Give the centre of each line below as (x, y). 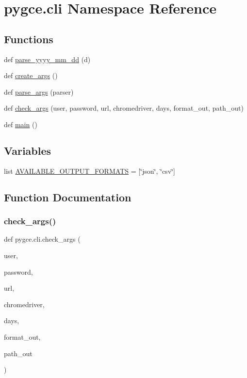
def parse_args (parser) (39, 91)
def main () (21, 124)
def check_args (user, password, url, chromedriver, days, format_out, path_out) (124, 108)
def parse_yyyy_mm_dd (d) (47, 59)
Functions (29, 39)
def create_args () (31, 75)
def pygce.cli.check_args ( (42, 239)
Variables (28, 150)
